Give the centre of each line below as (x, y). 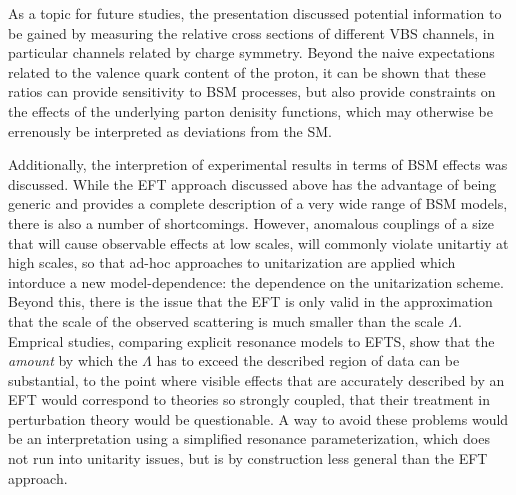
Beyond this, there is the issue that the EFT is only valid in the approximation (250, 301)
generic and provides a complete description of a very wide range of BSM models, (258, 203)
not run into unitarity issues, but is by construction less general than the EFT (248, 458)
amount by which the (73, 360)
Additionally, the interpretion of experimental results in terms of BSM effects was (258, 164)
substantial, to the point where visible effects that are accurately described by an (256, 379)
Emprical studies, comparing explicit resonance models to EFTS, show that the (251, 340)
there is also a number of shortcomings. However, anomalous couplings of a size (251, 222)
